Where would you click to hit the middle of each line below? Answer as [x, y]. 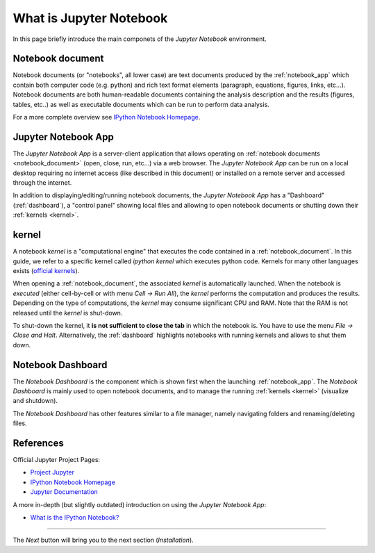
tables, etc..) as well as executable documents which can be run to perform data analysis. [141, 104]
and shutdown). [35, 401]
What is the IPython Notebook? [75, 518]
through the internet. [42, 183]
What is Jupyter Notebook [90, 18]
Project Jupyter [52, 472]
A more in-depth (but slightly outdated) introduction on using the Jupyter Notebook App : [140, 504]
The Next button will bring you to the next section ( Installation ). [103, 540]
